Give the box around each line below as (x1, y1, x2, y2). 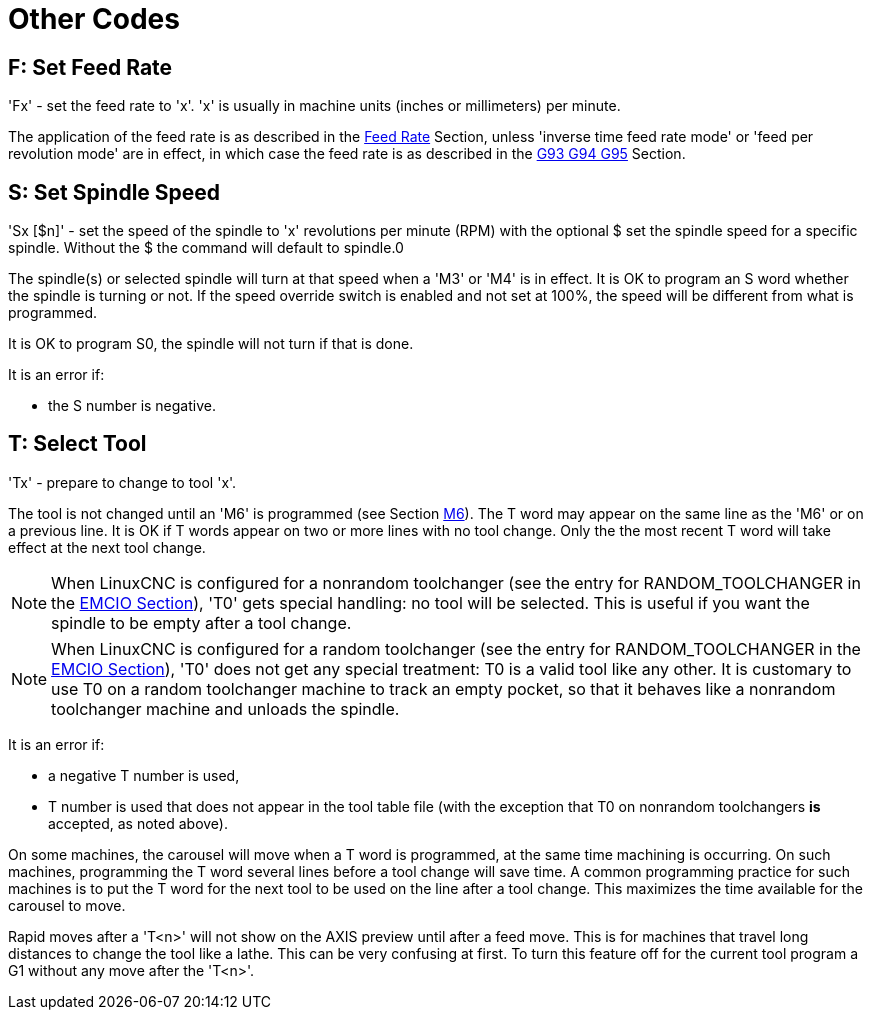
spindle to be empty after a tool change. (51, 612, 352, 633)
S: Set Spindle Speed (8, 179, 221, 205)
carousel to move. (8, 896, 126, 914)
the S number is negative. (48, 397, 216, 415)
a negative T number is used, (48, 766, 240, 784)
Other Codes (8, 2, 180, 36)
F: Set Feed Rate (8, 54, 173, 80)
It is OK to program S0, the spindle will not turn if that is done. (8, 335, 414, 353)
